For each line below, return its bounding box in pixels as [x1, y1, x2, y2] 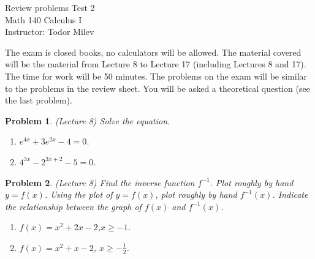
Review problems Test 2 [5, 1, 95, 13]
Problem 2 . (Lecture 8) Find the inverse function [5, 176, 195, 189]
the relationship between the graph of [5, 200, 142, 212]
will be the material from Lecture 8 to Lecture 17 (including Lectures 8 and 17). [5, 58, 306, 70]
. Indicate [272, 188, 308, 201]
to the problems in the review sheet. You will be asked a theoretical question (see [5, 81, 310, 94]
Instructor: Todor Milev [5, 25, 94, 38]
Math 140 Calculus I [5, 13, 82, 26]
